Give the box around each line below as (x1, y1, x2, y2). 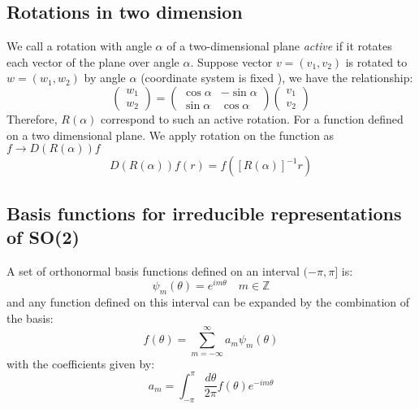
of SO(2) (6, 224, 80, 249)
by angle (84, 69, 126, 86)
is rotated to (345, 53, 408, 70)
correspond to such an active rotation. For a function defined (101, 110, 404, 127)
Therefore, (6, 110, 58, 127)
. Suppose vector (190, 53, 273, 70)
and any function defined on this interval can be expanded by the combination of (6, 294, 410, 311)
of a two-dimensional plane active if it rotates (166, 37, 392, 54)
